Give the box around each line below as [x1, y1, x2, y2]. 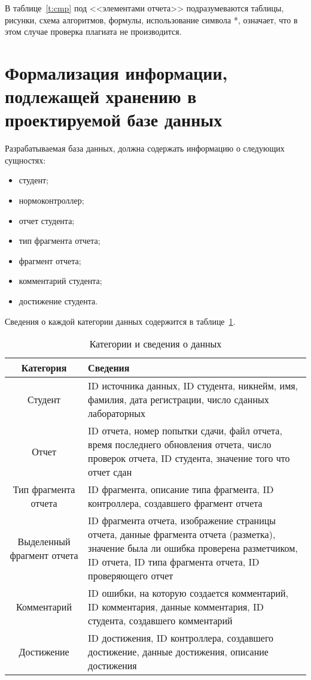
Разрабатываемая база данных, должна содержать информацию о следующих [5, 142, 285, 155]
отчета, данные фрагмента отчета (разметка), [88, 527, 276, 542]
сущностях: [5, 153, 46, 166]
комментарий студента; [19, 274, 102, 287]
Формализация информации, [5, 60, 228, 84]
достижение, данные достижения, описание [88, 645, 269, 659]
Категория [21, 361, 67, 375]
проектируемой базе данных [5, 107, 222, 132]
